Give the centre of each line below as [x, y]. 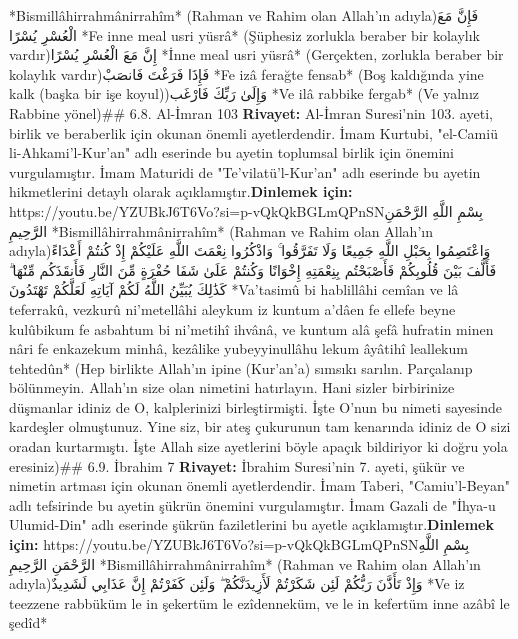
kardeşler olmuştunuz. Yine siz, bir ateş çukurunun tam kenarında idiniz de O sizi [260, 426]
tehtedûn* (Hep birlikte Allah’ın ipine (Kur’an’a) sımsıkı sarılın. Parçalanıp [241, 367]
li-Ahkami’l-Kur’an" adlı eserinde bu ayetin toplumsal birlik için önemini [232, 152]
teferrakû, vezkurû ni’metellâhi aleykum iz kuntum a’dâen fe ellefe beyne [232, 308]
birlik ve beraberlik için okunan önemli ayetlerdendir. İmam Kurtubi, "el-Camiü [253, 132]
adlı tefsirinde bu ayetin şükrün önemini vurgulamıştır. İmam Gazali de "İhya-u [252, 504]
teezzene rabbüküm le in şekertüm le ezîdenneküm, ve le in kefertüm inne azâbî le [259, 602]
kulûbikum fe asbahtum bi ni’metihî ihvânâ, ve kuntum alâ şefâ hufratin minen [251, 328]
